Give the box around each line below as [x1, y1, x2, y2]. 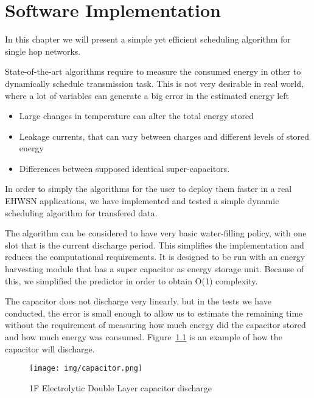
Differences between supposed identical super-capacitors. [19, 162, 230, 174]
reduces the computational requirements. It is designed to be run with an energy [5, 250, 305, 263]
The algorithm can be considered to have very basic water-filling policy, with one [5, 227, 307, 239]
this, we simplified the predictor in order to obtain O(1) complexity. [5, 274, 258, 287]
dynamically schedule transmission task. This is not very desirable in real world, [5, 77, 304, 89]
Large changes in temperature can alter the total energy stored [19, 109, 254, 122]
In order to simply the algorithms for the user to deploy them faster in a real [5, 182, 292, 195]
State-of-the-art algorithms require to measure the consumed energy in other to [5, 65, 301, 78]
